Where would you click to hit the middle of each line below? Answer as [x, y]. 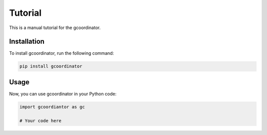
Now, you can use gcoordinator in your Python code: [63, 94]
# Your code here [41, 120]
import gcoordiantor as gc [52, 107]
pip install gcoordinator [51, 66]
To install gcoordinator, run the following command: [62, 53]
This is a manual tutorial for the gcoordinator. [55, 28]
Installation [27, 42]
